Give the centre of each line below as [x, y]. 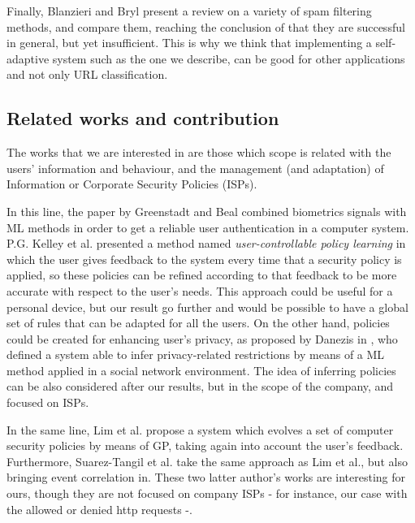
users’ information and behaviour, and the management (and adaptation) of [195, 168]
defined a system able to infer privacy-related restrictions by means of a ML [196, 354]
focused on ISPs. [48, 402]
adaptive [28, 58]
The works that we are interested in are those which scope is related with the [199, 152]
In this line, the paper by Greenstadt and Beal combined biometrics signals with [207, 211]
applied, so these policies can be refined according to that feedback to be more [202, 275]
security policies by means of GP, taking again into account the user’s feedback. [205, 445]
